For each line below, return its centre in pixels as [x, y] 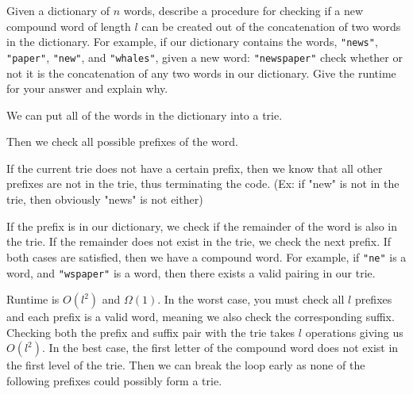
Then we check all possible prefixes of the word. [122, 142]
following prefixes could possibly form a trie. [114, 380]
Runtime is [33, 299]
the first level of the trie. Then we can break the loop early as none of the [186, 365]
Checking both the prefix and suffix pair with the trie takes [151, 332]
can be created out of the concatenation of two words [271, 26]
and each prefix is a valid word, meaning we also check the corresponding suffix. [201, 317]
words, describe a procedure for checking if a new [243, 10]
